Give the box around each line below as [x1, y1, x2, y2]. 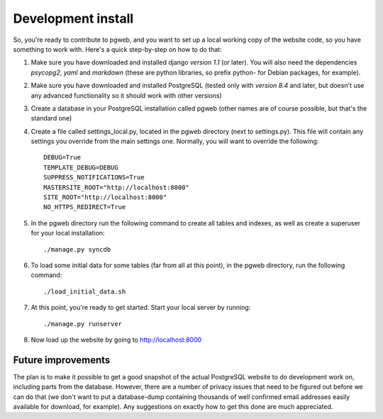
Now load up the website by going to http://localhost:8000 [30, 335, 202, 344]
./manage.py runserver [43, 320, 123, 328]
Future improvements [13, 354, 111, 366]
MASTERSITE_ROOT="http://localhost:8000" [43, 183, 189, 191]
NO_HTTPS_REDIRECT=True [43, 203, 126, 211]
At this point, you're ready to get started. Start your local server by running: [30, 303, 251, 312]
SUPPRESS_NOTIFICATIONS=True [43, 174, 145, 181]
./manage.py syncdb [43, 245, 111, 253]
